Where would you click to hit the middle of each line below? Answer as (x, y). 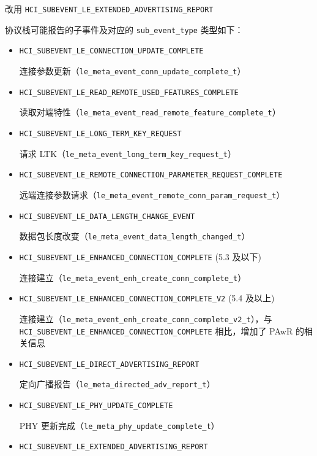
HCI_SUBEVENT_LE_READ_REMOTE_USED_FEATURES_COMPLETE (129, 92)
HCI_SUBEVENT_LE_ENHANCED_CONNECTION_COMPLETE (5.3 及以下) (140, 256)
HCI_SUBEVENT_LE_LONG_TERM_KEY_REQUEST (100, 133)
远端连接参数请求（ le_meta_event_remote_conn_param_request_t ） (152, 194)
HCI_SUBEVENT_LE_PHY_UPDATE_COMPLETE (96, 406)
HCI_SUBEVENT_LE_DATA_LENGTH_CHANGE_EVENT (107, 216)
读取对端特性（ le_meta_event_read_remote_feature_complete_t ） (150, 112)
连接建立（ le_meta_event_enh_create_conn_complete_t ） (133, 277)
